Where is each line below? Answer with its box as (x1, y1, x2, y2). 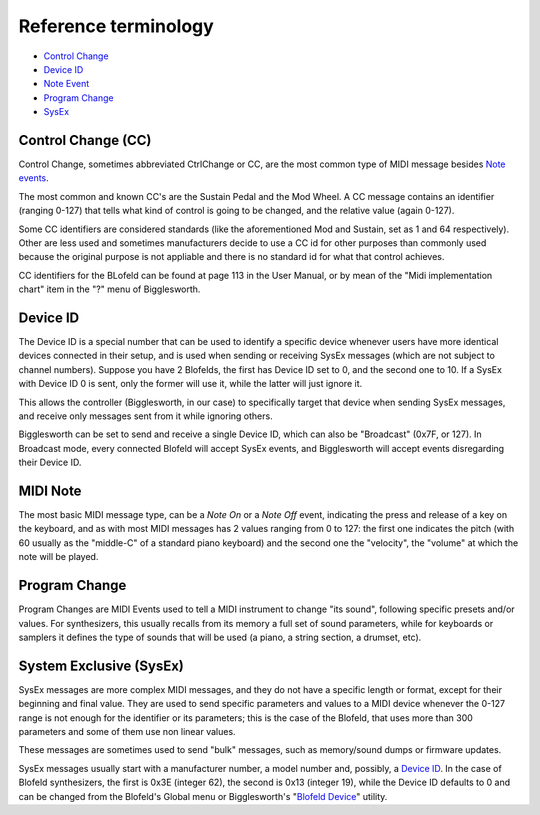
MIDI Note (18, 482, 82, 499)
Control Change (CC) (18, 131, 152, 149)
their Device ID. (18, 456, 82, 469)
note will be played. (18, 551, 99, 563)
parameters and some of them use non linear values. (18, 726, 236, 738)
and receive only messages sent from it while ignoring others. (18, 410, 274, 422)
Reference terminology (18, 15, 214, 37)
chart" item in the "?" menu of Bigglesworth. (18, 283, 201, 295)
